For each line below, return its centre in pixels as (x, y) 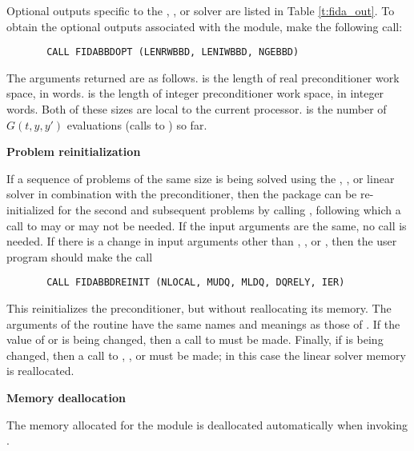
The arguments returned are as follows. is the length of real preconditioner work (203, 77)
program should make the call (80, 256)
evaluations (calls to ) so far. (137, 124)
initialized (30, 210)
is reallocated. (40, 371)
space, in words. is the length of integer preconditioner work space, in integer (195, 93)
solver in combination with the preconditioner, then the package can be (182, 194)
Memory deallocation (66, 397)
